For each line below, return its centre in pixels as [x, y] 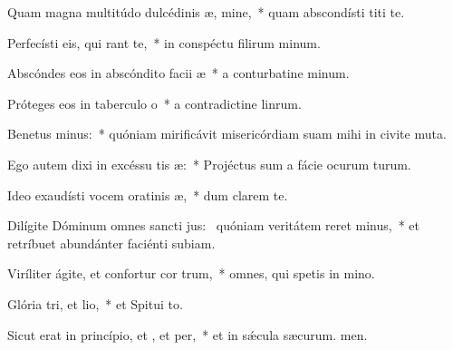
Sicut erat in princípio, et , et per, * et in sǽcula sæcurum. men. [188, 334]
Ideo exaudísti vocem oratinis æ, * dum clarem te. [148, 194]
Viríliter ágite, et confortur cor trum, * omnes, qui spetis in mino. [191, 273]
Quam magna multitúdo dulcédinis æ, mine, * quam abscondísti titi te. [206, 12]
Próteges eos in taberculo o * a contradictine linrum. [154, 103]
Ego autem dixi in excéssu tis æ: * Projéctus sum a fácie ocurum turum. [209, 164]
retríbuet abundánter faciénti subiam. [111, 243]
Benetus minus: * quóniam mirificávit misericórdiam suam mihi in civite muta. [227, 134]
